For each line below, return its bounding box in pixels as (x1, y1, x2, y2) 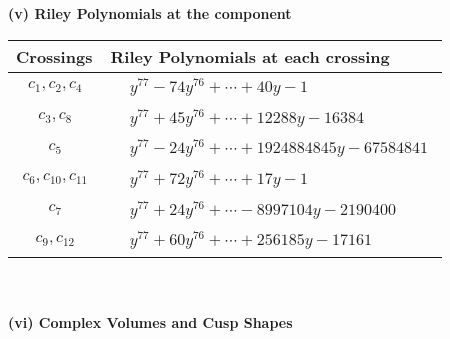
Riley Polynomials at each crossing (110, 44, 390, 68)
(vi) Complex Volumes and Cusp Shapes (8, 311, 293, 332)
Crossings (16, 44, 93, 68)
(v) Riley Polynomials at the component (8, 3, 292, 23)
